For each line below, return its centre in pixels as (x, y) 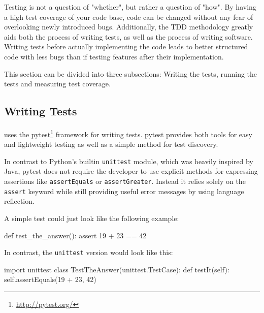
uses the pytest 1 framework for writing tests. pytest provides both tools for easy (128, 133)
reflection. (19, 201)
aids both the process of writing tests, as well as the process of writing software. (128, 36)
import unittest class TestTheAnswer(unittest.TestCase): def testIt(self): (117, 269)
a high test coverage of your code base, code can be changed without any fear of (129, 17)
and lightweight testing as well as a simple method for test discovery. (111, 144)
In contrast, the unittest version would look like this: (89, 252)
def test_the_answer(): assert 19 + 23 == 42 (75, 235)
